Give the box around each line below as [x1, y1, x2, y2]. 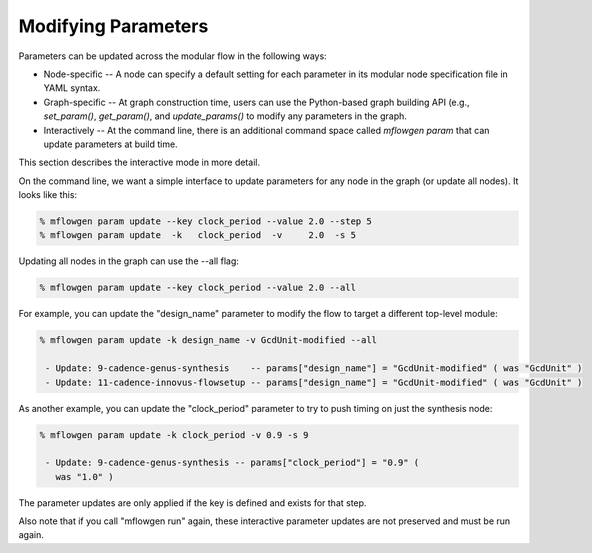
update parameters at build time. [43, 138, 179, 150]
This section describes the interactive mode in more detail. [18, 156, 260, 169]
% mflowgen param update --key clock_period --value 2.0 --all [39, 282, 357, 294]
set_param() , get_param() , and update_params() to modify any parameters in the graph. [43, 110, 407, 122]
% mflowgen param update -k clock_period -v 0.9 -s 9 [39, 429, 309, 440]
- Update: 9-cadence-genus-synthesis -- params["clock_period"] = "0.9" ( [45, 457, 420, 469]
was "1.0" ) [55, 471, 114, 482]
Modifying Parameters [18, 15, 209, 37]
